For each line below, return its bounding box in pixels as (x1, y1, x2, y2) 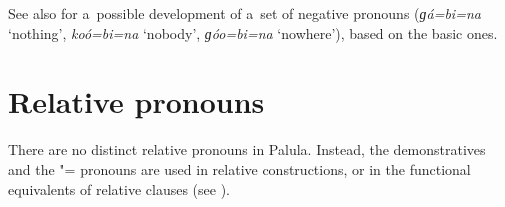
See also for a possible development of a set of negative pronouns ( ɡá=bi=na (8, 3, 481, 23)
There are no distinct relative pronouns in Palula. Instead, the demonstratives (8, 139, 486, 160)
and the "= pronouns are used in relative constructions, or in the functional (8, 158, 471, 179)
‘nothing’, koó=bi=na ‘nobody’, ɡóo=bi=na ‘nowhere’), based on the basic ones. (8, 22, 498, 43)
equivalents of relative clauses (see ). (8, 178, 230, 199)
